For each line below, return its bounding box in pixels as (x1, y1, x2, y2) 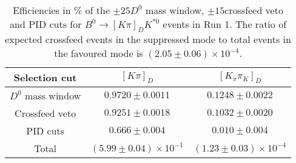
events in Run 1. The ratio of (163, 17, 287, 31)
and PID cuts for (10, 17, 82, 31)
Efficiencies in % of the (13, 3, 110, 17)
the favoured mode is (54, 46, 143, 61)
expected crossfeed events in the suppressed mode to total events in (5, 32, 291, 47)
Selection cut (13, 70, 77, 85)
